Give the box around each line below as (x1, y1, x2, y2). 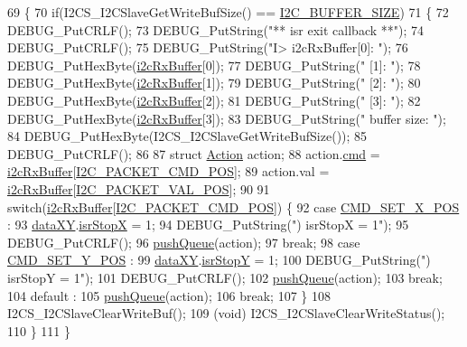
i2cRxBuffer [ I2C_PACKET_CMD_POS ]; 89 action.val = (7, 162, 330, 181)
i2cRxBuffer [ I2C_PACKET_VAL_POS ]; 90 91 (7, 179, 270, 198)
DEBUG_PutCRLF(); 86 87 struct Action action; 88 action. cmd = (7, 144, 380, 163)
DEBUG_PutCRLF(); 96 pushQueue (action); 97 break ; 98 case (7, 232, 360, 251)
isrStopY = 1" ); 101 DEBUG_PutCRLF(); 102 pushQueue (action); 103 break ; (7, 267, 443, 286)
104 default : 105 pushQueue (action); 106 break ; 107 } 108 (7, 286, 331, 305)
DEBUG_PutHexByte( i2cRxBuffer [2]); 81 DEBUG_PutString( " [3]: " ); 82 (7, 90, 421, 109)
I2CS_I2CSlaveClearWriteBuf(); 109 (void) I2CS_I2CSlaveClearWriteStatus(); (7, 304, 445, 323)
